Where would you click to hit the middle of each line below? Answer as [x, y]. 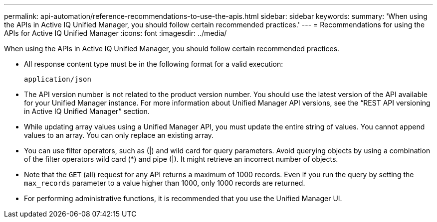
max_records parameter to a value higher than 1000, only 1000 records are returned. [165, 183]
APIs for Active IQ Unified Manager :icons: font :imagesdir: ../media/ [115, 33]
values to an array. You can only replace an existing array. [119, 135]
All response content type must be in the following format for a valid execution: [154, 64]
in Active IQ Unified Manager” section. [87, 111]
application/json [58, 79]
